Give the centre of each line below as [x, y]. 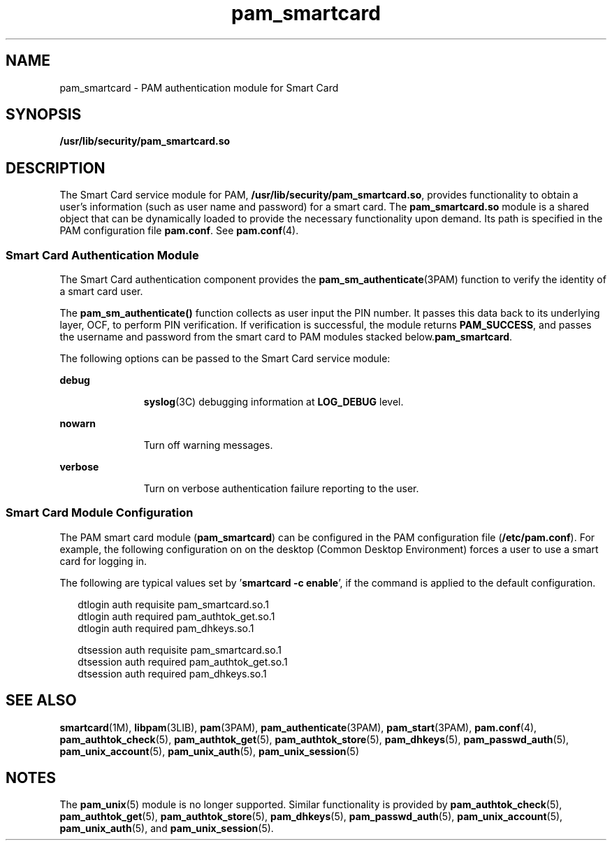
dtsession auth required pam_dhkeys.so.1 [172, 673]
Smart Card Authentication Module [102, 255]
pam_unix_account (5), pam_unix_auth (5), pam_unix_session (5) [209, 751]
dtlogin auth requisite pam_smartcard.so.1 [173, 604]
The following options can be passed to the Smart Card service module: [225, 359]
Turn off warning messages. [208, 445]
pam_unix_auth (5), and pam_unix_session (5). [167, 829]
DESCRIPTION [56, 168]
